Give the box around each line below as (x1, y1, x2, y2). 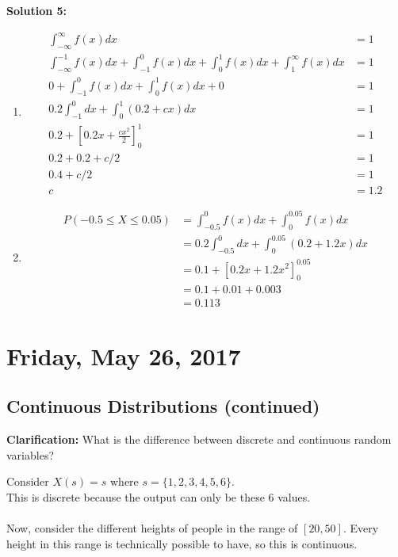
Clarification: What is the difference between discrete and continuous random (6, 430, 392, 447)
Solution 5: (6, 2, 67, 18)
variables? (6, 446, 55, 463)
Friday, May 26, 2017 (6, 339, 241, 372)
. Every (343, 519, 379, 536)
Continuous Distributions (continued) (6, 394, 320, 418)
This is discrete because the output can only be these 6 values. (6, 488, 311, 505)
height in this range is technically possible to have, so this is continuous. (6, 535, 358, 551)
